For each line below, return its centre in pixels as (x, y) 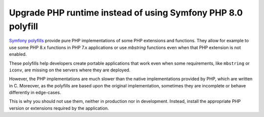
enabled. (18, 54)
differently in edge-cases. (35, 93)
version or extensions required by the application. (59, 108)
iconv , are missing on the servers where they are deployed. (70, 70)
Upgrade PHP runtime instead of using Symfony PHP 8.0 (126, 13)
